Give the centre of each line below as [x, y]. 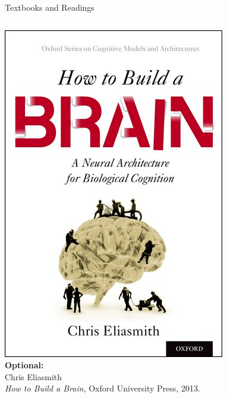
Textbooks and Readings [50, 7]
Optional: [24, 365]
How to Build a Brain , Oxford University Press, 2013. [103, 388]
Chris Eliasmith [34, 376]
